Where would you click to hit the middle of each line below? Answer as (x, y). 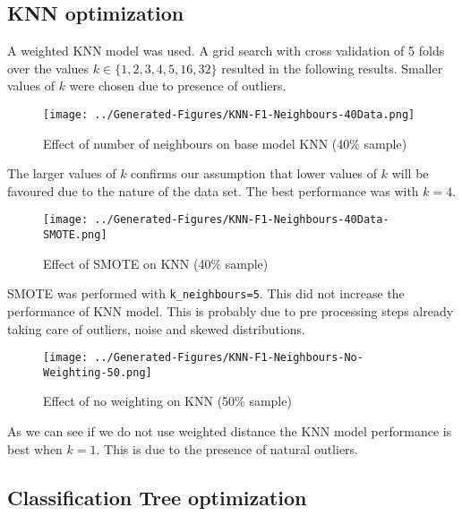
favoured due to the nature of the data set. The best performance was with (213, 190)
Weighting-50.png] (98, 372)
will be (410, 173)
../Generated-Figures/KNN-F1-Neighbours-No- (229, 358)
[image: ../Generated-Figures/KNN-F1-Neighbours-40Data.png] (229, 114)
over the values (48, 68)
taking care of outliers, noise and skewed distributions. (157, 328)
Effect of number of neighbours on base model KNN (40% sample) (225, 143)
